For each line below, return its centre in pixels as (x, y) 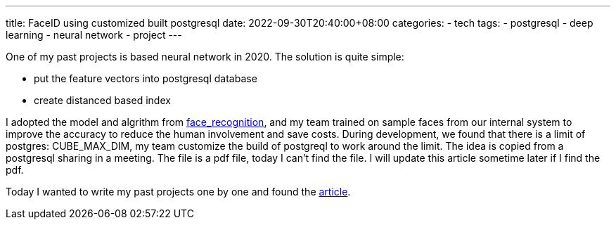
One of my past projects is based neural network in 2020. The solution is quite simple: (205, 57)
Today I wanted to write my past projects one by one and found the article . (178, 192)
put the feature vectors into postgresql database (146, 78)
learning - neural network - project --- (94, 35)
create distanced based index (102, 100)
